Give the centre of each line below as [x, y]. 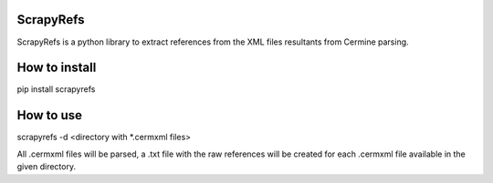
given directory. [47, 167]
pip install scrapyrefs [56, 89]
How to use [49, 115]
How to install [57, 68]
